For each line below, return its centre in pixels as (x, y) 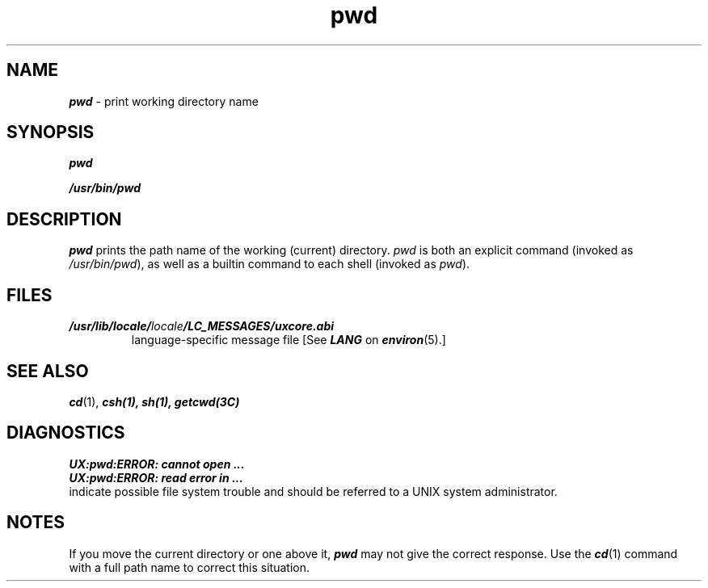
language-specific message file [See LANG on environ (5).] (289, 340)
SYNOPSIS (51, 132)
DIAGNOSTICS (66, 433)
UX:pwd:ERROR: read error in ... (156, 477)
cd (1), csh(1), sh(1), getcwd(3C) (154, 401)
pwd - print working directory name (164, 101)
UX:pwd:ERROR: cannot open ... (157, 464)
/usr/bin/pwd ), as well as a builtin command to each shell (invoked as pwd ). (270, 264)
